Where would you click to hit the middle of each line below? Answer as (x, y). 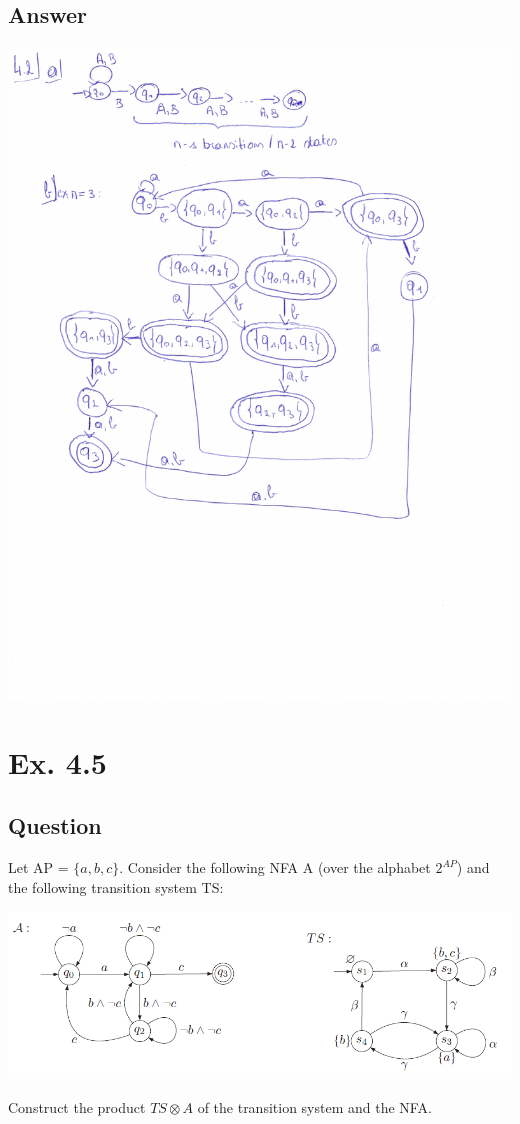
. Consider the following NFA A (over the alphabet (275, 867)
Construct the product (77, 1106)
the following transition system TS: (116, 886)
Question (55, 825)
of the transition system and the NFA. (314, 1106)
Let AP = (38, 867)
